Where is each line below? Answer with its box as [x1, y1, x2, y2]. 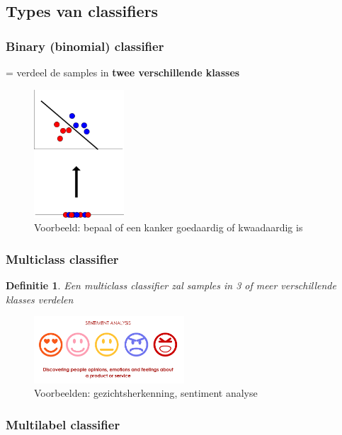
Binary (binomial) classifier [6, 37, 164, 54]
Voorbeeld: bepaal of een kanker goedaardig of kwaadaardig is [34, 220, 303, 235]
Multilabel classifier [6, 415, 120, 433]
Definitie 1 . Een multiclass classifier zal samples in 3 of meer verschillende [6, 278, 336, 293]
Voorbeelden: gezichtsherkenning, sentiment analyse [34, 385, 258, 400]
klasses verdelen [6, 291, 74, 306]
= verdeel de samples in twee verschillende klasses [6, 65, 240, 79]
